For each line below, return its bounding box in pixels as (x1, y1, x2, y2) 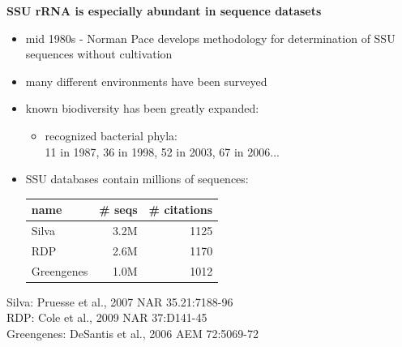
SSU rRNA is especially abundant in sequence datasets (6, 2, 322, 19)
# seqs (99, 201, 138, 218)
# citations (148, 201, 213, 218)
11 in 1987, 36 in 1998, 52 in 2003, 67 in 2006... (45, 143, 280, 160)
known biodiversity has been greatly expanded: (25, 100, 259, 117)
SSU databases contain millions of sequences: (25, 170, 249, 187)
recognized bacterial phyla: (45, 126, 178, 144)
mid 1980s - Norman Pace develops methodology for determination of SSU (25, 29, 396, 46)
